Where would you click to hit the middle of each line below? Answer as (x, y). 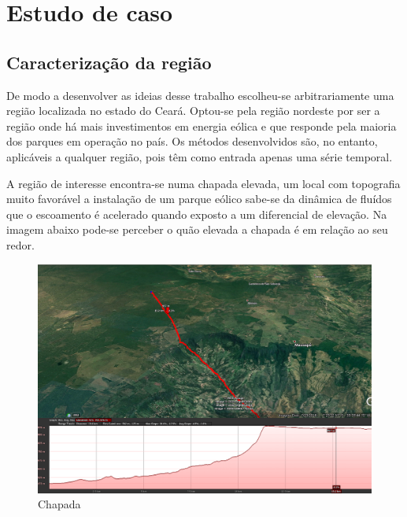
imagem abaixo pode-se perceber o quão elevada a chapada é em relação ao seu (197, 229)
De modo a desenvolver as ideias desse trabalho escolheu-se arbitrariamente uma (200, 95)
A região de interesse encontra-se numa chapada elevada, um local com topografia (203, 183)
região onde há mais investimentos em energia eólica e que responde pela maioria (202, 126)
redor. (20, 244)
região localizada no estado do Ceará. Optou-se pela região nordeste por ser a (193, 111)
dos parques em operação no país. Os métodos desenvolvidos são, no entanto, (192, 141)
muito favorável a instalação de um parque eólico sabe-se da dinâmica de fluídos (199, 199)
